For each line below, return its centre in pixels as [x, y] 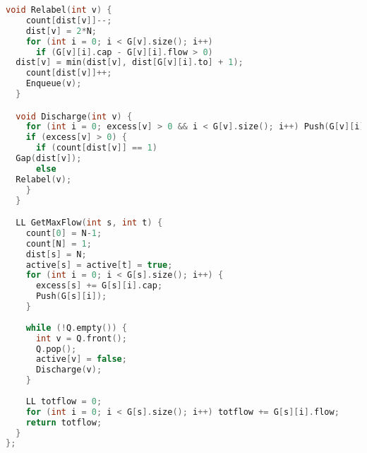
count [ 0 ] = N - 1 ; [64, 233]
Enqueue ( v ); [54, 84]
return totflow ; [64, 422]
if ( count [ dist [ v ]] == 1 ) [96, 148]
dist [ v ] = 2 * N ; [61, 31]
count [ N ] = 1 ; [59, 243]
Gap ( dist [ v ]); [49, 159]
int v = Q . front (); [81, 338]
